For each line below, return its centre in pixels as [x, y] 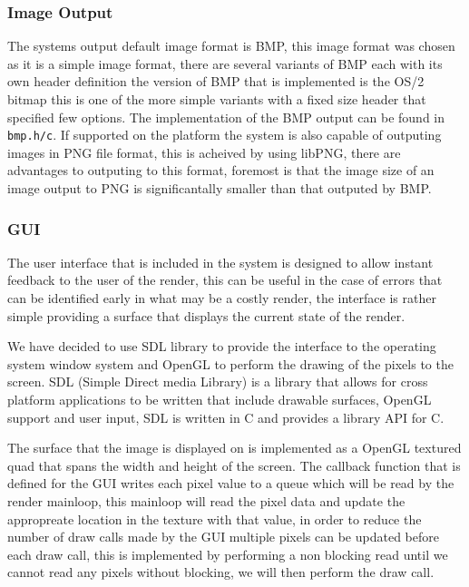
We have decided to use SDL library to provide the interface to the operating [222, 346]
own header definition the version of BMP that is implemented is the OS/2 [216, 81]
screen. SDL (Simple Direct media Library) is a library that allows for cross [218, 382]
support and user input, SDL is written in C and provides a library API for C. [226, 417]
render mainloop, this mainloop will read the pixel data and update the [206, 500]
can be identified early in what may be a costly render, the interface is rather [222, 298]
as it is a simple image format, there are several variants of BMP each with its [225, 63]
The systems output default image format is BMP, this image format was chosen [231, 46]
